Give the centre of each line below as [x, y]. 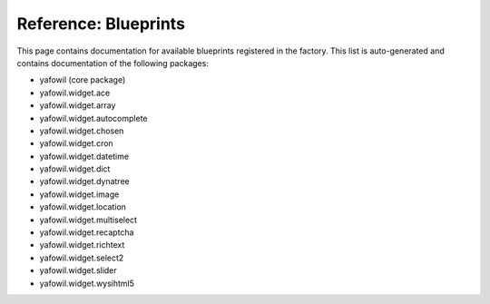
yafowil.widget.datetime [84, 156]
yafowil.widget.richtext [82, 245]
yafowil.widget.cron [76, 143]
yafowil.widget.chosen [82, 131]
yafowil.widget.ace [75, 93]
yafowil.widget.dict [75, 169]
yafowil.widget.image [79, 194]
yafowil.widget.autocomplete [93, 118]
